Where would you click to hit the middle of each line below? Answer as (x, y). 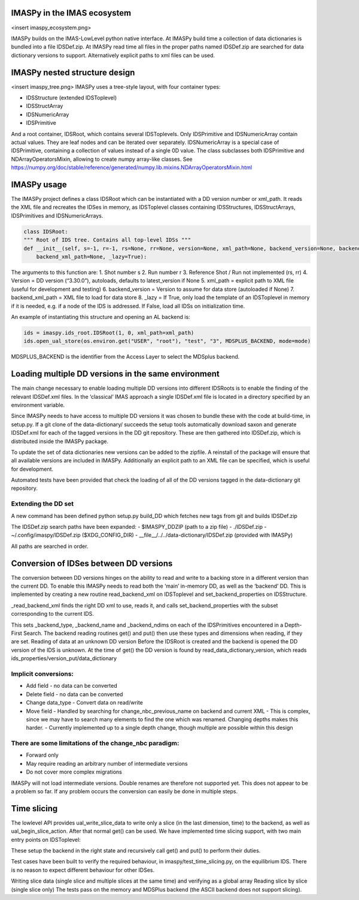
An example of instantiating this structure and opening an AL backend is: (101, 317)
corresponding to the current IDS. (52, 614)
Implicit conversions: (42, 673)
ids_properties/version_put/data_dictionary (64, 658)
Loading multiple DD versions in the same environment (115, 374)
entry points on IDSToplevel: (46, 839)
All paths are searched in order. (50, 546)
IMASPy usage (39, 184)
